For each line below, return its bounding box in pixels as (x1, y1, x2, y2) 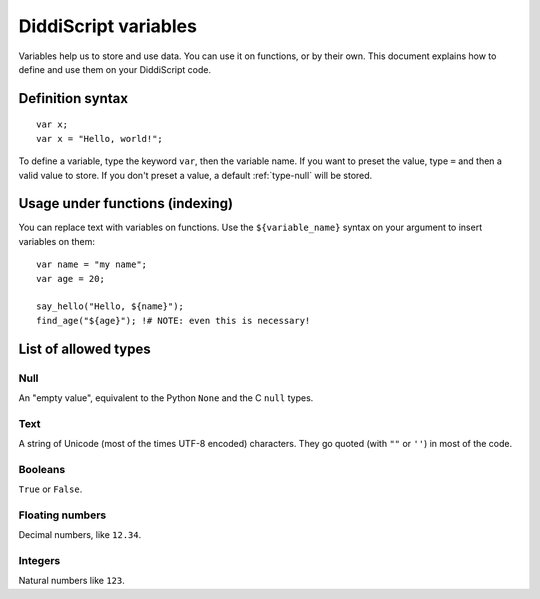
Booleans (18, 462, 66, 476)
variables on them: (18, 235, 95, 247)
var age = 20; (36, 273, 105, 284)
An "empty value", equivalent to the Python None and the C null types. (18, 391, 314, 404)
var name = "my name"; (36, 259, 148, 270)
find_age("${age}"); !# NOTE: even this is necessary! (36, 315, 311, 326)
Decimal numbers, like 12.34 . (18, 529, 142, 541)
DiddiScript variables (18, 15, 197, 37)
